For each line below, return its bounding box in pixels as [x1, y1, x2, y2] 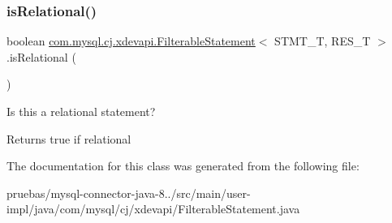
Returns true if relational [6, 130, 131, 147]
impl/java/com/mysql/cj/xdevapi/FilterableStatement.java [6, 200, 300, 217]
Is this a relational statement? [6, 103, 156, 119]
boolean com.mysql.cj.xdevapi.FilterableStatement [6, 32, 256, 49]
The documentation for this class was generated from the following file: [6, 157, 360, 174]
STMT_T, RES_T [274, 32, 371, 49]
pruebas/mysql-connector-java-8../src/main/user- [6, 184, 251, 201]
